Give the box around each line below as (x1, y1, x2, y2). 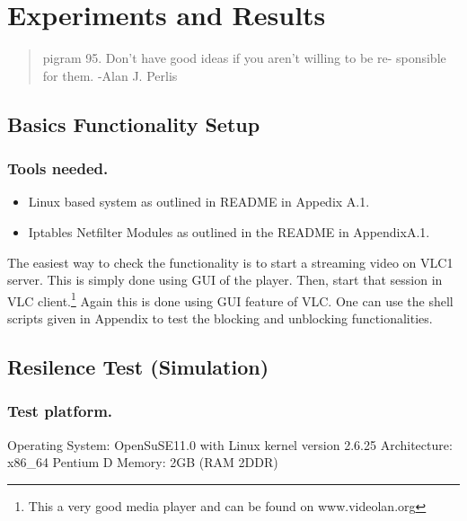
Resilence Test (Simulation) (7, 352, 269, 380)
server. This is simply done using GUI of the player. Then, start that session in (7, 270, 443, 289)
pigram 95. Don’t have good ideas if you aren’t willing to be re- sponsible (42, 49, 446, 67)
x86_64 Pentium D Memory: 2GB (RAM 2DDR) (7, 453, 278, 472)
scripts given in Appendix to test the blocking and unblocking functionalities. (7, 308, 433, 327)
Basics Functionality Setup (7, 110, 260, 137)
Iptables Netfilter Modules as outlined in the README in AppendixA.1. (28, 222, 430, 241)
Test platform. (7, 400, 113, 422)
